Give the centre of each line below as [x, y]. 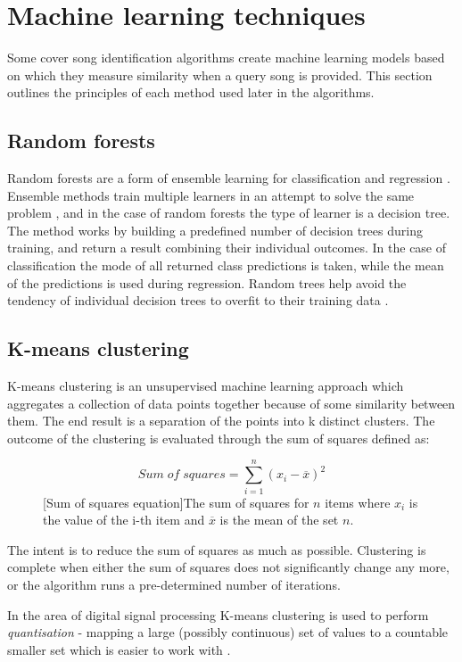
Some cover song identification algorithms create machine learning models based [226, 58]
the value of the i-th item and [124, 520]
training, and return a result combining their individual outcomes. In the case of [227, 248]
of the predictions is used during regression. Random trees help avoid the [207, 282]
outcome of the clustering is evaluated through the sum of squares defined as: [219, 438]
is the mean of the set [279, 520]
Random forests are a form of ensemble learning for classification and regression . [229, 178]
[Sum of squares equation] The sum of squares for [176, 502]
